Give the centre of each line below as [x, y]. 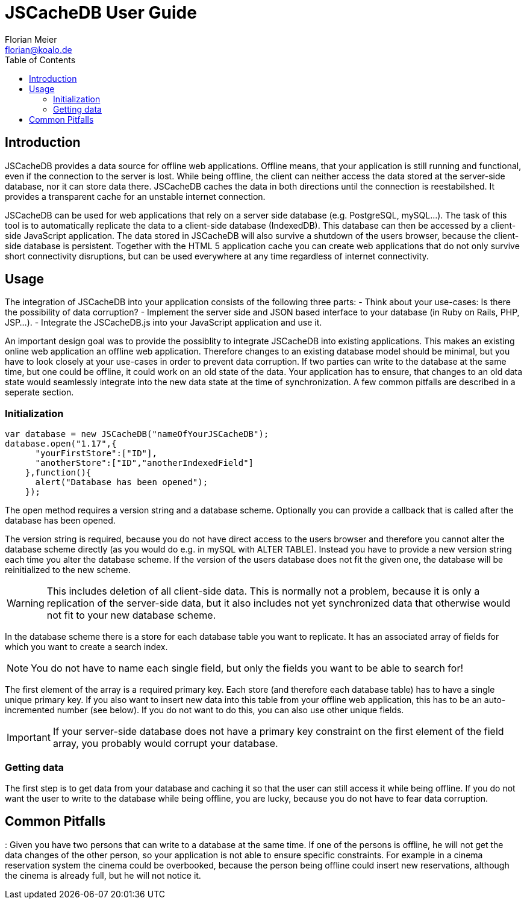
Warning [26, 603]
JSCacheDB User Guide [101, 13]
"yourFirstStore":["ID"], [96, 454]
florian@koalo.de [39, 49]
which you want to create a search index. [86, 647]
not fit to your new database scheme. [131, 615]
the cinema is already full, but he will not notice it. [103, 875]
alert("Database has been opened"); [122, 482]
